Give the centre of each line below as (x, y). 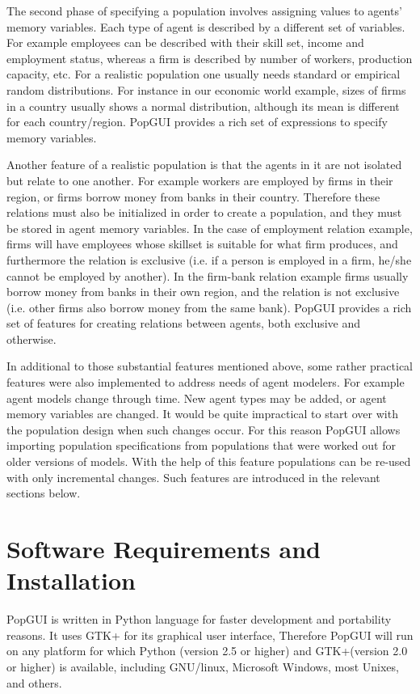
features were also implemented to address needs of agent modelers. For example (206, 382)
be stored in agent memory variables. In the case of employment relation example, (210, 228)
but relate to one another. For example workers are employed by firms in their (200, 180)
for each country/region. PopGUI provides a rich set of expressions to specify (197, 122)
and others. (34, 682)
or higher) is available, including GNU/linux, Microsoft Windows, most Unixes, (203, 666)
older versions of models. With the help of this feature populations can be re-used (209, 461)
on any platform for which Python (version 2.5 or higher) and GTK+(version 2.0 (207, 651)
